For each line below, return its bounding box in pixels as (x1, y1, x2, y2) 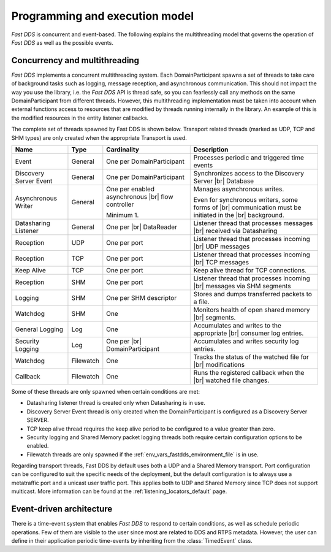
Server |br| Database (193, 177, 254, 185)
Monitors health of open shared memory (193, 305, 310, 314)
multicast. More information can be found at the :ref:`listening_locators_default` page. (11, 488, 227, 495)
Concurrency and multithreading (11, 55, 139, 66)
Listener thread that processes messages (193, 218, 313, 227)
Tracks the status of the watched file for (193, 353, 309, 361)
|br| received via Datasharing (193, 226, 278, 235)
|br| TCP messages (193, 258, 249, 266)
